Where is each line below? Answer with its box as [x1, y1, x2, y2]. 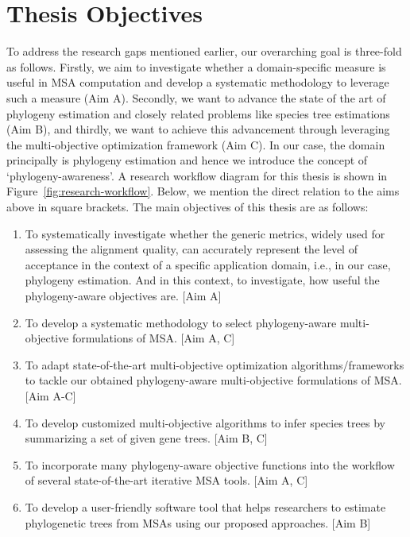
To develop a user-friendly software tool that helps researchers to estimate [25, 498, 386, 515]
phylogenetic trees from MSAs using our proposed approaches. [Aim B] [25, 514, 371, 531]
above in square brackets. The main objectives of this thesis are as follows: [6, 199, 369, 215]
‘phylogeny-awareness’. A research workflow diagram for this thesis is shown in [6, 167, 388, 184]
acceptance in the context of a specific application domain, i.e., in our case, [25, 256, 391, 272]
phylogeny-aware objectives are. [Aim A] [25, 288, 222, 304]
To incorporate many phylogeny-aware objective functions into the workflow [25, 456, 395, 473]
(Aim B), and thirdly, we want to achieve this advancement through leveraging [6, 121, 390, 137]
